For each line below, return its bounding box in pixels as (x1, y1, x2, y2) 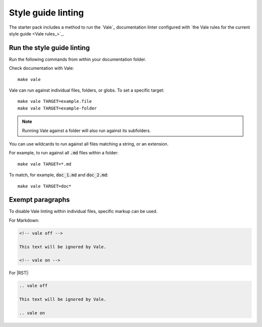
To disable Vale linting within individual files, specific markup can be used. (9, 209, 158, 214)
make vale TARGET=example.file (17, 98, 92, 104)
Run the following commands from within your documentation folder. (9, 56, 147, 62)
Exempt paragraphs (9, 196, 70, 204)
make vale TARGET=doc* (17, 183, 72, 189)
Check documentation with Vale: (9, 65, 74, 71)
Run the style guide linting (9, 44, 90, 52)
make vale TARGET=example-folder (17, 105, 97, 111)
